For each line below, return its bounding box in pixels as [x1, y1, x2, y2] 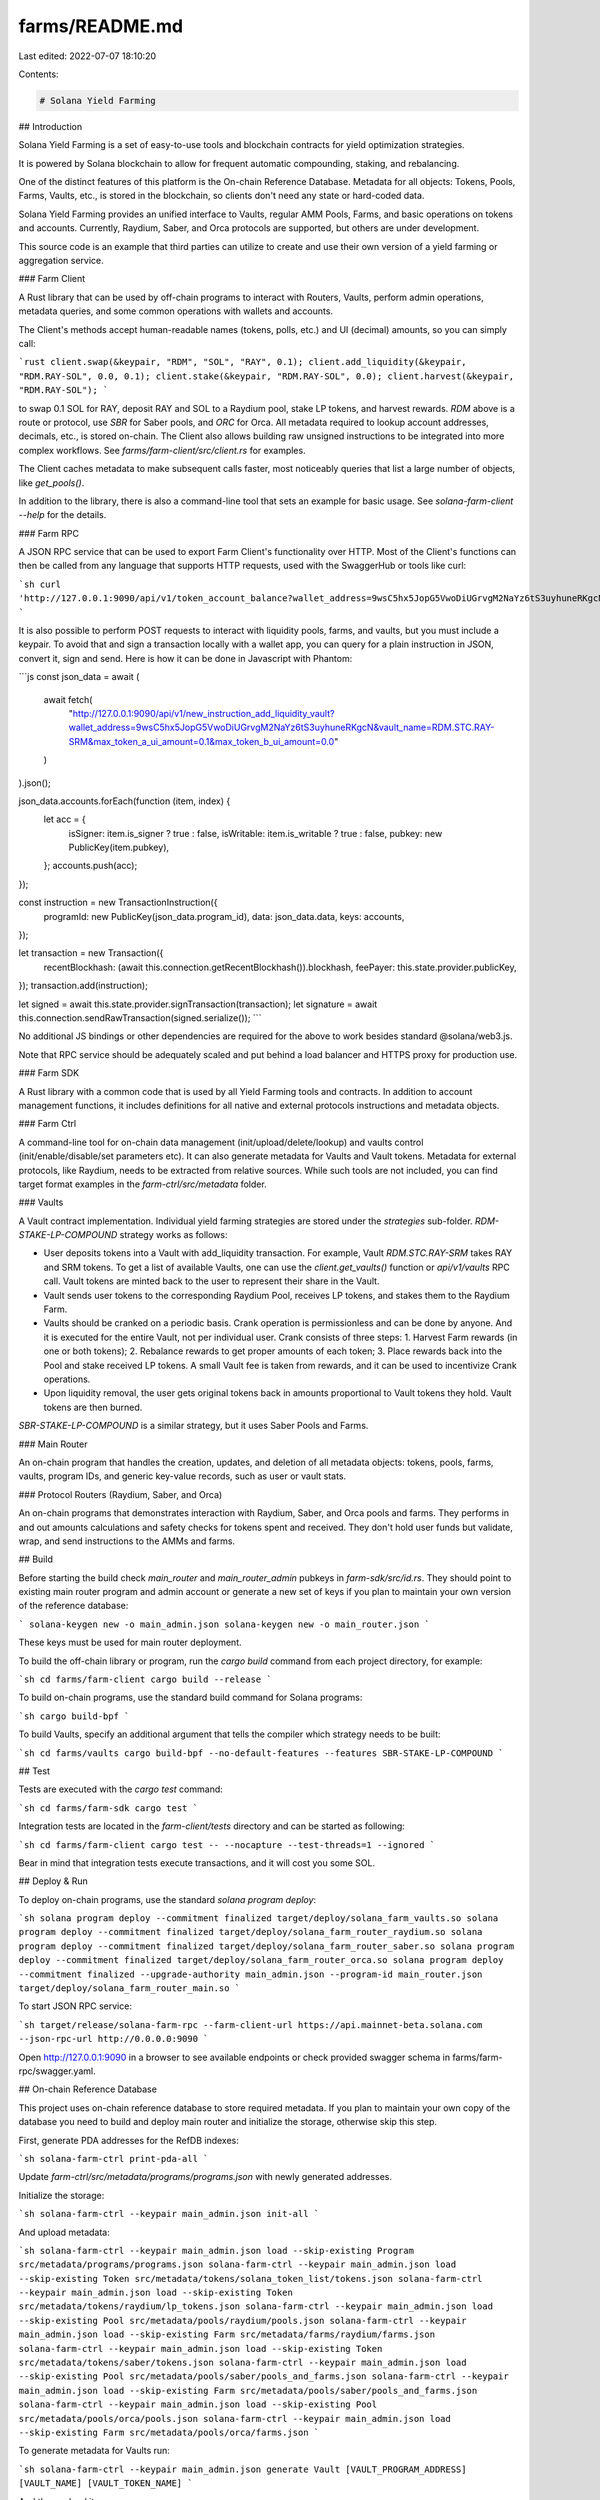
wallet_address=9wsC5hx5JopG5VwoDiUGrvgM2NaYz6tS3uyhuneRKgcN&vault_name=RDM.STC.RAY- [68, 721, 495, 734]
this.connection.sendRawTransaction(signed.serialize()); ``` [18, 1012, 262, 1024]
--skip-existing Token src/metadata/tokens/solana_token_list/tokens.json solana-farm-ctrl [18, 2273, 483, 2284]
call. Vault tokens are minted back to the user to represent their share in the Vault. [43, 1275, 380, 1287]
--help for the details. [18, 509, 107, 521]
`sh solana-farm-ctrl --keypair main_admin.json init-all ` [18, 2208, 320, 2220]
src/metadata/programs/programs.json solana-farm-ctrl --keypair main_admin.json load [18, 2259, 457, 2270]
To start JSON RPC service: [18, 2000, 132, 2012]
